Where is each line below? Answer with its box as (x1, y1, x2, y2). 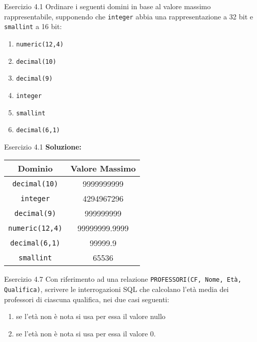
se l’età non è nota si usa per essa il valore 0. (16, 328, 156, 338)
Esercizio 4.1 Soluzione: (4, 141, 82, 152)
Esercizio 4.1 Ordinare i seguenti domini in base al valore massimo (4, 1, 211, 11)
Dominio (18, 162, 53, 175)
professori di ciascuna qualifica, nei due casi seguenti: (4, 294, 169, 304)
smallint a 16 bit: (4, 21, 62, 32)
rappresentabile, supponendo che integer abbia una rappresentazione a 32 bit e (4, 11, 253, 21)
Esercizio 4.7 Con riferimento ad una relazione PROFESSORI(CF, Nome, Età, (4, 274, 242, 284)
